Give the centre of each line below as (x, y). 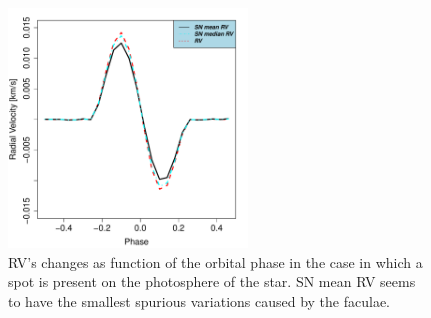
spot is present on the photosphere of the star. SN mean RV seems (212, 281)
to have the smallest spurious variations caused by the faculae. (199, 300)
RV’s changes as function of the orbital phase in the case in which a (215, 261)
